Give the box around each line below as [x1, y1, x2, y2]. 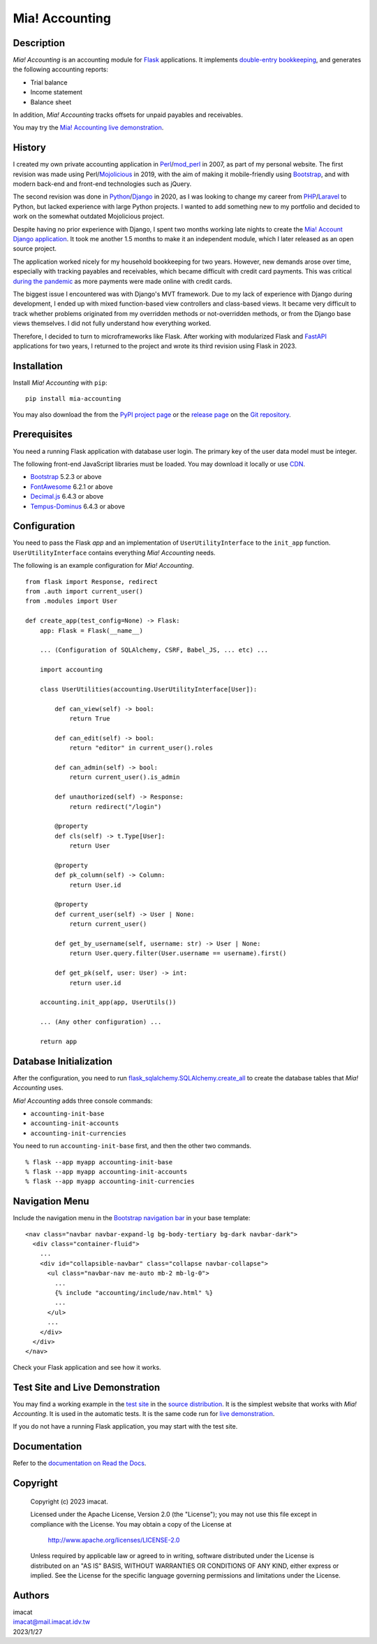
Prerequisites [13, 429, 73, 441]
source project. [13, 245, 57, 253]
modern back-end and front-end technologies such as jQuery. [13, 180, 192, 188]
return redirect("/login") [69, 803, 162, 810]
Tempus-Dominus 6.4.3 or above [30, 502, 126, 510]
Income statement [30, 88, 83, 97]
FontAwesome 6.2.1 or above [30, 483, 113, 491]
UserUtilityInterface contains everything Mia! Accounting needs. [13, 548, 216, 557]
